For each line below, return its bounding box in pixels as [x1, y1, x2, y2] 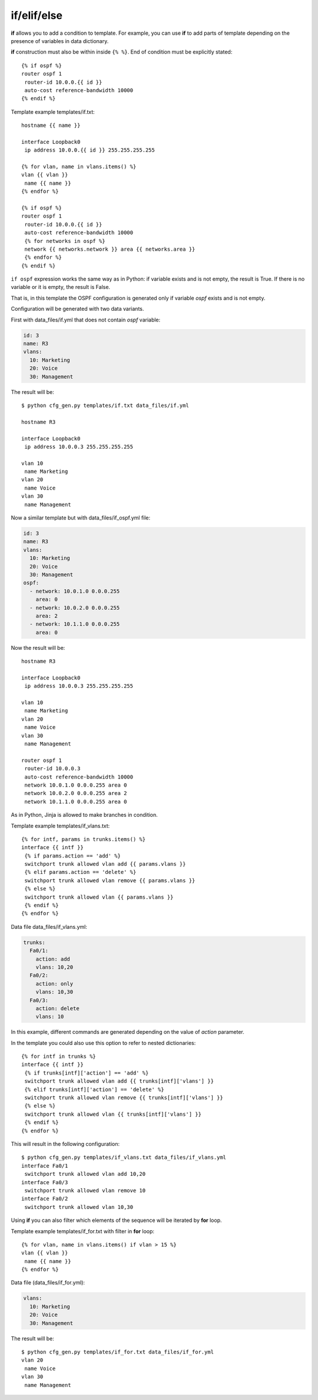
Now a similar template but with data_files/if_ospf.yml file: [11, 514, 151, 521]
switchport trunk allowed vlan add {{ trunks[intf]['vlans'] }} [24, 1078, 214, 1084]
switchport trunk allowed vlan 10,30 [24, 1204, 134, 1210]
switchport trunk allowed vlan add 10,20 [24, 1171, 146, 1178]
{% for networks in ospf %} [24, 238, 105, 244]
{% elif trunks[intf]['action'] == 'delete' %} [24, 1086, 164, 1093]
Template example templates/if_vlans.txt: [11, 822, 110, 829]
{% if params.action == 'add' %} [24, 852, 121, 859]
